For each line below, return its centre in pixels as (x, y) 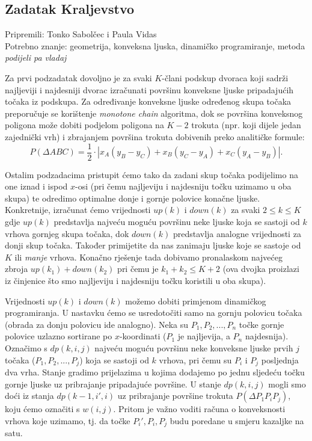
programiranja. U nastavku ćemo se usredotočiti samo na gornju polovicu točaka (154, 313)
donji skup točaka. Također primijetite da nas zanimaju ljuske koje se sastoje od (153, 245)
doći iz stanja (29, 396)
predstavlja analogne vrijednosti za (237, 233)
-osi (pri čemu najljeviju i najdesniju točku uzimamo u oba (183, 186)
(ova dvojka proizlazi (261, 269)
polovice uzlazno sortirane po (59, 336)
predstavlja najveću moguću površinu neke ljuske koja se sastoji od (177, 221)
